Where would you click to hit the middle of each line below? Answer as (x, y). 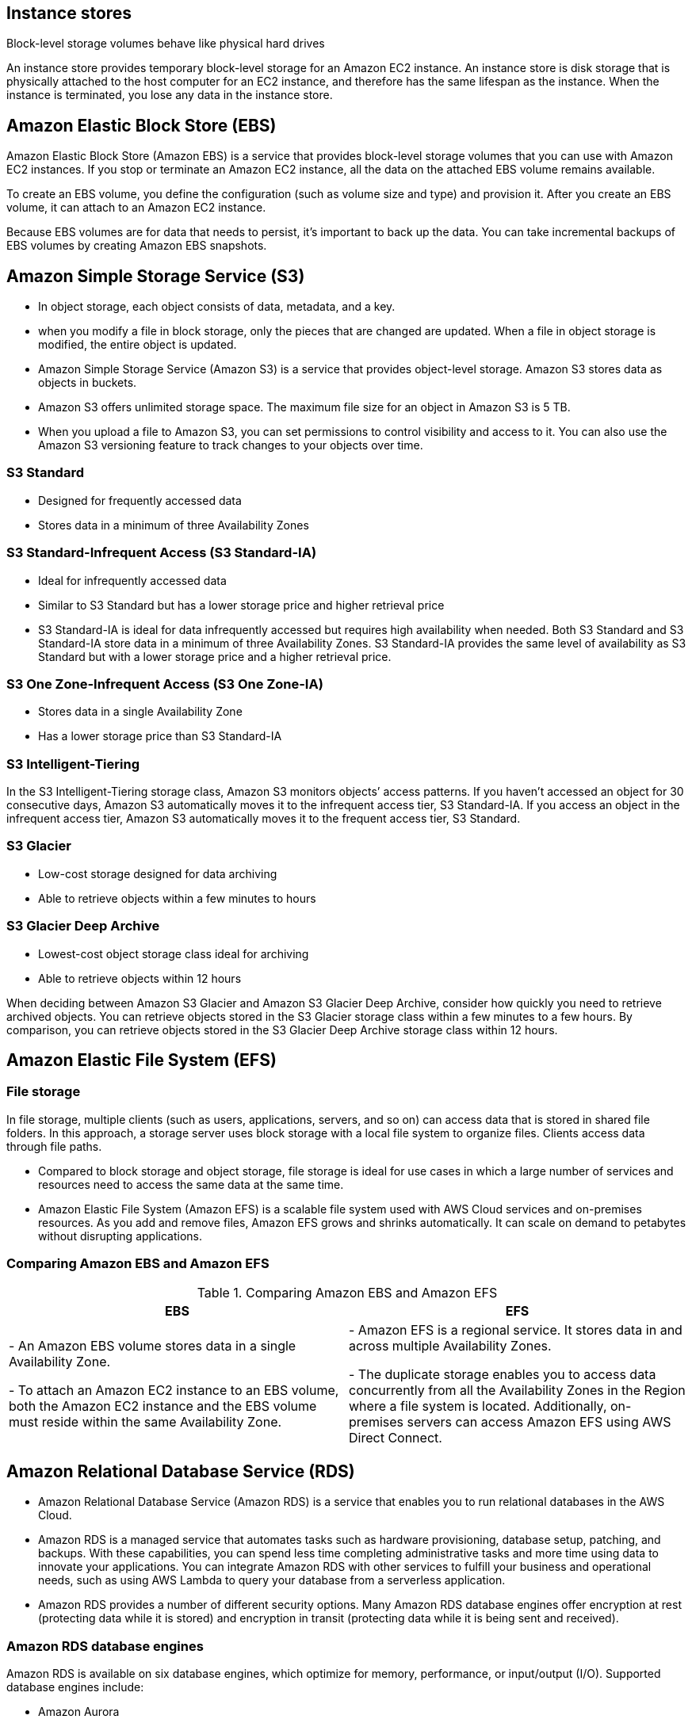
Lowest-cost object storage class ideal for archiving (174, 953)
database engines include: (75, 1687)
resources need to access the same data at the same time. (191, 1184)
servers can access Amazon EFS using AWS (539, 1421)
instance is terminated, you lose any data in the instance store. (170, 95)
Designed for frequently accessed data (140, 500)
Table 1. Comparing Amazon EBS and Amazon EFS (347, 1292)
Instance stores (69, 13)
